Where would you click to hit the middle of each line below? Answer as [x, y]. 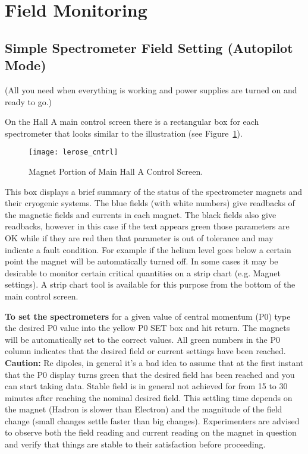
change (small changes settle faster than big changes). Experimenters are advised [152, 420]
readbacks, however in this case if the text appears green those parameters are [147, 226]
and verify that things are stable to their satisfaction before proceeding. [135, 444]
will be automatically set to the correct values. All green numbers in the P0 [142, 339]
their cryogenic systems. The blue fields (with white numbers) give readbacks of [150, 203]
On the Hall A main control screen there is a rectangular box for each [132, 122]
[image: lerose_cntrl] [73, 152]
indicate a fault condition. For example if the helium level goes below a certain [148, 249]
